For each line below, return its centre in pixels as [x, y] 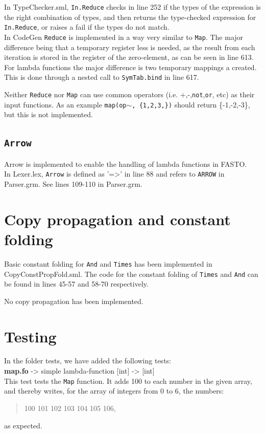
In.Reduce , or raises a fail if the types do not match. [87, 27]
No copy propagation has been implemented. [74, 301]
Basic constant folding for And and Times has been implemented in [108, 263]
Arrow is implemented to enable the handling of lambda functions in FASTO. [126, 164]
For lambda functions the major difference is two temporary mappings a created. [130, 67]
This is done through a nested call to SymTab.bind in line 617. [102, 77]
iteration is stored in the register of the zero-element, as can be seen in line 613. [129, 57]
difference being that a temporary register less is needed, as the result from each [130, 47]
